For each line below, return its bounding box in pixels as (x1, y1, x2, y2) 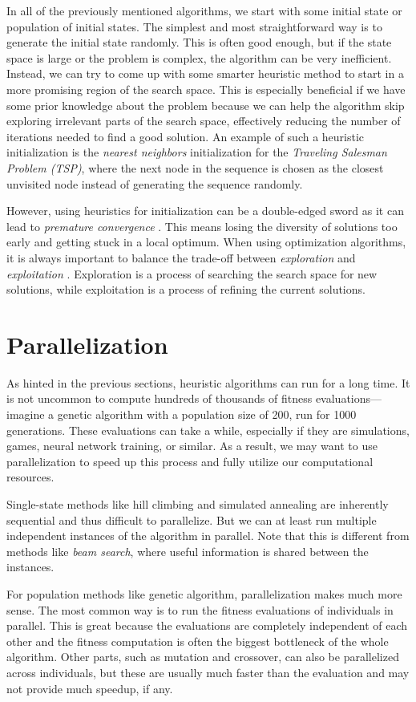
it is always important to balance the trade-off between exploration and (6, 249, 356, 266)
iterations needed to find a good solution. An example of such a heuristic (6, 128, 365, 144)
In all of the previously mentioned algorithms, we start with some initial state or (6, 2, 402, 18)
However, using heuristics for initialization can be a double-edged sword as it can (6, 202, 404, 219)
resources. (6, 469, 55, 485)
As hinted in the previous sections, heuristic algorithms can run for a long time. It (6, 374, 410, 391)
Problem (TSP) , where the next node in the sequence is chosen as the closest (6, 159, 384, 176)
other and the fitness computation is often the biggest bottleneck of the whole (6, 632, 389, 649)
